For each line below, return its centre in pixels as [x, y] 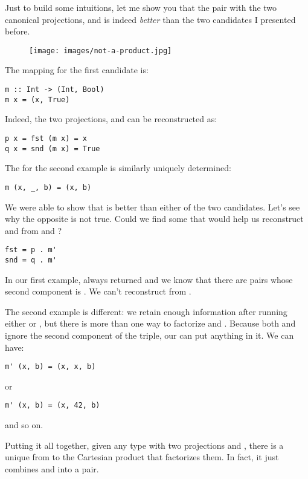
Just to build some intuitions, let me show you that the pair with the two [141, 7]
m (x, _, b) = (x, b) [48, 187]
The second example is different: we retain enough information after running [146, 311]
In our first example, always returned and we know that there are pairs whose [149, 279]
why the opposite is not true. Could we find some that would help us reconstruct [154, 219]
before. [18, 31]
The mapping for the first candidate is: [77, 70]
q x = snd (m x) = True [53, 148]
